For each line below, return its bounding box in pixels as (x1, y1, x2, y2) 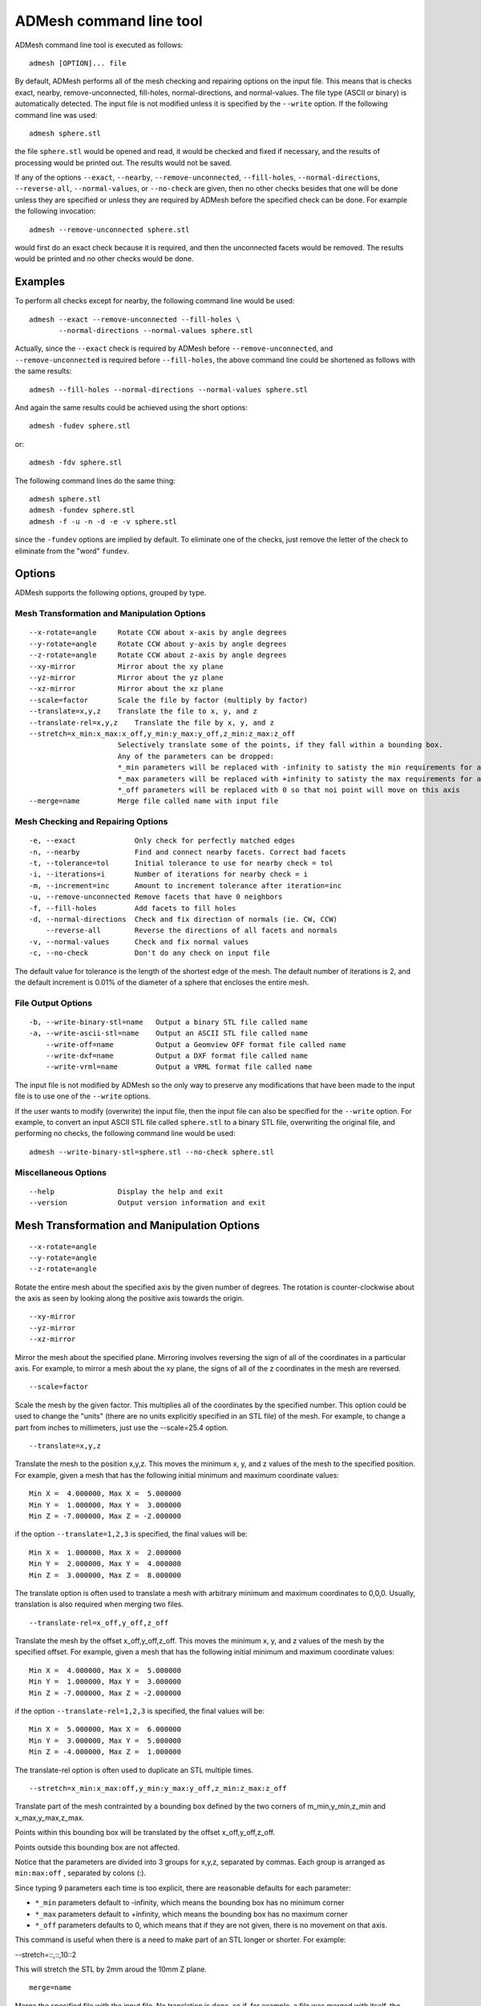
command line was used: (14, 110, 98, 120)
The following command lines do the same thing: (14, 476, 176, 485)
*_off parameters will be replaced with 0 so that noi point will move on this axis (117, 785, 460, 794)
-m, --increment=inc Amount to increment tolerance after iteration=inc (29, 881, 342, 890)
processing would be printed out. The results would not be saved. (14, 157, 232, 168)
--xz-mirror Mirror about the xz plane (29, 684, 224, 693)
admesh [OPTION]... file (29, 59, 127, 67)
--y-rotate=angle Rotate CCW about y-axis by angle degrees (29, 639, 288, 648)
